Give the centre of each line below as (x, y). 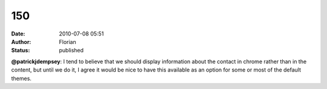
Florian (68, 41)
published (71, 51)
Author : (21, 41)
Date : (18, 34)
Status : (21, 51)
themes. (21, 78)
